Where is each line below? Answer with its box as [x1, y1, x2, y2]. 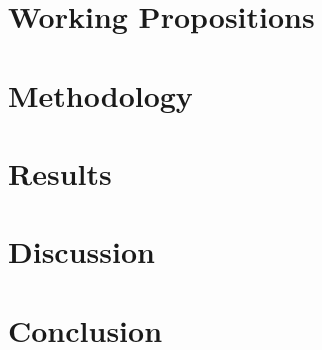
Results [8, 152, 112, 193]
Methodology [8, 74, 193, 115]
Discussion [8, 231, 155, 272]
